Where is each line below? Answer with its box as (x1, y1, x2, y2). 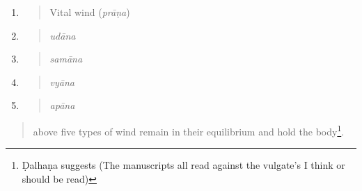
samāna (49, 51, 83, 66)
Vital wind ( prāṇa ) (49, 5, 130, 19)
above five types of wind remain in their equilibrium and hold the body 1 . (33, 122, 345, 138)
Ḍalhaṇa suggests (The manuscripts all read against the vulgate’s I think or (22, 158, 345, 172)
